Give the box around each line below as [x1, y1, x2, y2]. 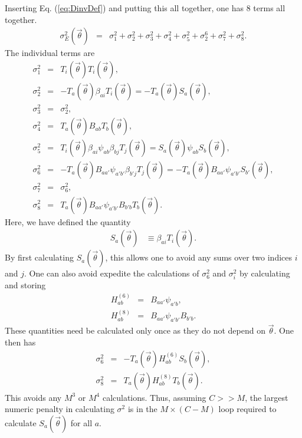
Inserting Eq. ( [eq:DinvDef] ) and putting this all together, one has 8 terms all [5, 2, 285, 14]
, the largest [245, 391, 288, 403]
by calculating [239, 267, 290, 279]
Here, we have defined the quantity [5, 215, 131, 228]
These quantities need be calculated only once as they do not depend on [5, 324, 265, 337]
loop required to [218, 403, 277, 415]
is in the [127, 403, 157, 415]
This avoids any [5, 391, 62, 403]
